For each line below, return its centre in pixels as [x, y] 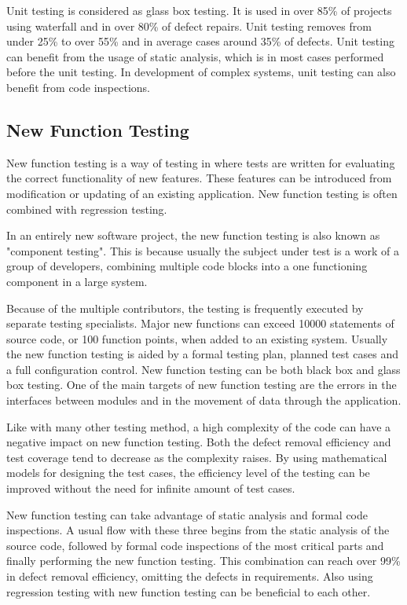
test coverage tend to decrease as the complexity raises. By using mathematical [197, 457]
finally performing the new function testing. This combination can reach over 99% [203, 561]
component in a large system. [77, 281]
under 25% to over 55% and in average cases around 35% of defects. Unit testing [200, 41]
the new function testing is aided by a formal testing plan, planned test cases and [203, 354]
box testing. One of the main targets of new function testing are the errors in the [202, 385]
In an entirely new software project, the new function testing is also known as [193, 235]
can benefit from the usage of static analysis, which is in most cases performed [195, 56]
